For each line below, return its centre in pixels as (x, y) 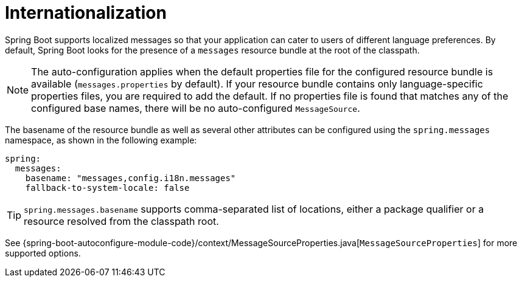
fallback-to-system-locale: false (107, 187)
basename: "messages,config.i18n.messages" (130, 178)
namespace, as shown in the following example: (101, 140)
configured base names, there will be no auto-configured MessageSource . (196, 108)
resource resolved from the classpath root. (121, 221)
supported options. (43, 253)
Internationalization (86, 13)
